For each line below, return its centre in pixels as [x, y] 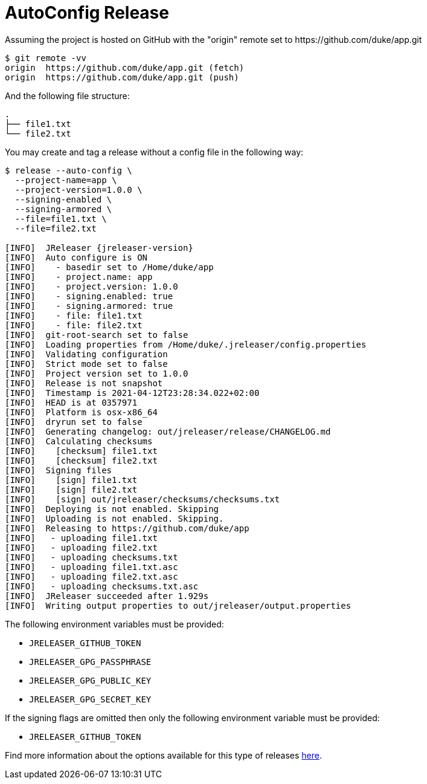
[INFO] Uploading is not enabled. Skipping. [114, 518]
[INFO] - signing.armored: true [89, 306]
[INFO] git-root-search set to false [97, 335]
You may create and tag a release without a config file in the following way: [154, 152]
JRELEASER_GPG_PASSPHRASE [90, 662]
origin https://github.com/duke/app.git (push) [122, 77]
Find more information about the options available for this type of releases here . [163, 755]
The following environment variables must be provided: [114, 624]
